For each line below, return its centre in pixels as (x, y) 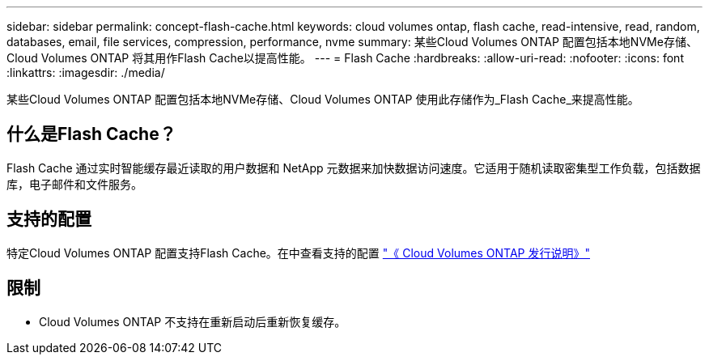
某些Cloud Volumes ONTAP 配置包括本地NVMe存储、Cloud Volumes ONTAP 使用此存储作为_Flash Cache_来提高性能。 (323, 99)
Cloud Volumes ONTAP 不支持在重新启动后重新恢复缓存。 (193, 321)
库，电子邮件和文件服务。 (74, 184)
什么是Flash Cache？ (91, 134)
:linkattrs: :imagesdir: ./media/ (86, 72)
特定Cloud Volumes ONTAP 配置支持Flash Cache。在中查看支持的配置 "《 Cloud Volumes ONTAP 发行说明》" (298, 253)
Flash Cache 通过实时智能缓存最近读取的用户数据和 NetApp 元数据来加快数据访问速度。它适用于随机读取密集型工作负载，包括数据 (354, 168)
